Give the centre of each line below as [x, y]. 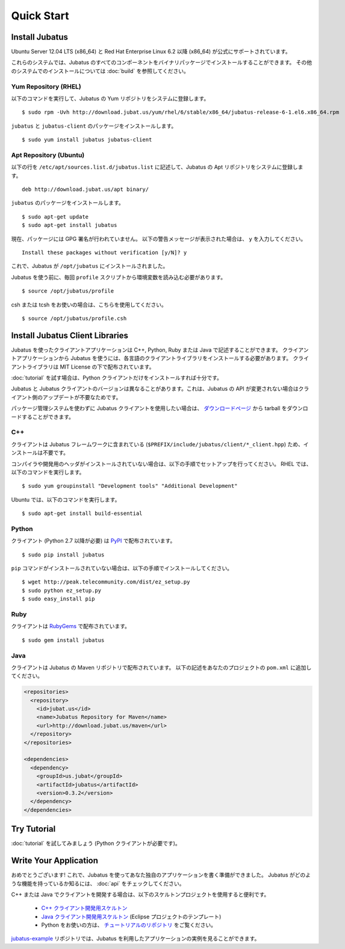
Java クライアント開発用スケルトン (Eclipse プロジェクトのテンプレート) [131, 916]
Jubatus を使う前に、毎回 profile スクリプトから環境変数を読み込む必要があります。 [119, 277]
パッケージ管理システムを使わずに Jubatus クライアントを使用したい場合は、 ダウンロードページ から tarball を [149, 408]
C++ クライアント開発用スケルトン [84, 908]
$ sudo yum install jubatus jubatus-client [87, 140]
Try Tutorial [33, 829]
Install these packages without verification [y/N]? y [104, 253]
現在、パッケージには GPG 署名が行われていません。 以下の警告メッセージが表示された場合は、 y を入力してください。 [159, 238]
